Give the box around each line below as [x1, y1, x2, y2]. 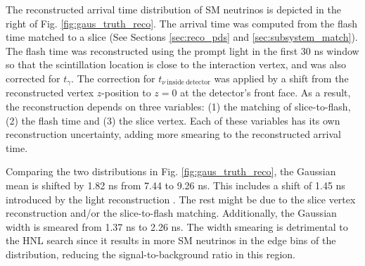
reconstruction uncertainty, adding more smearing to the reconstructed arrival [6, 127, 341, 141]
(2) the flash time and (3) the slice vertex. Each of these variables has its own [6, 113, 340, 127]
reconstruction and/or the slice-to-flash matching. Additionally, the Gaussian [6, 205, 337, 220]
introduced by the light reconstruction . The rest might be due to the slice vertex [6, 191, 356, 206]
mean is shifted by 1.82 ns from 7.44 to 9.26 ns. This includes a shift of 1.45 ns [6, 177, 345, 192]
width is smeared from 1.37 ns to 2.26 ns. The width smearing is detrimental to [6, 219, 348, 234]
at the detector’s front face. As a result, [180, 85, 351, 100]
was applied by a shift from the [214, 70, 349, 85]
